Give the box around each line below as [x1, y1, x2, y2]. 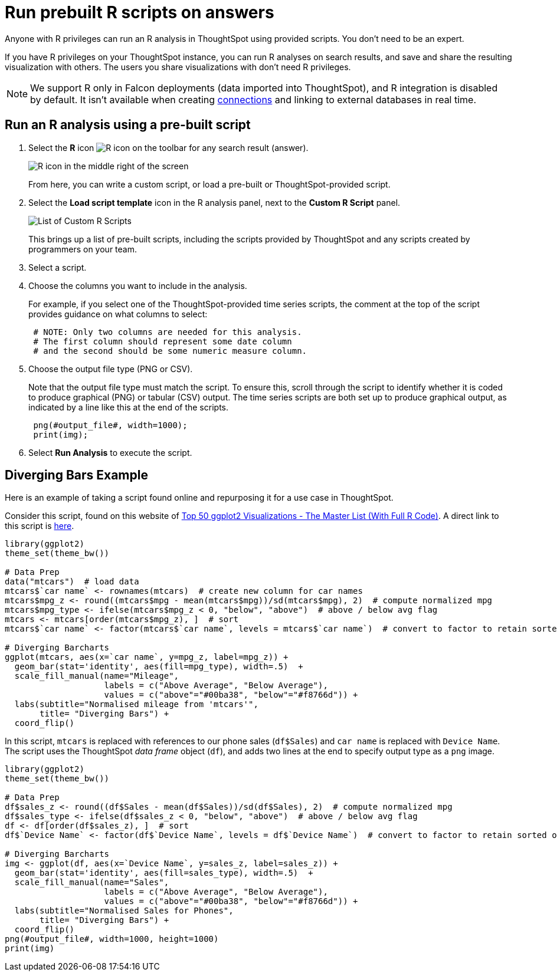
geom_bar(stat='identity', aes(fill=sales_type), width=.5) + [14, 868, 313, 878]
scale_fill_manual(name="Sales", [14, 878, 169, 888]
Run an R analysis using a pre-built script [5, 117, 251, 133]
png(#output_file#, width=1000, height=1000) [5, 934, 219, 944]
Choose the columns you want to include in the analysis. [28, 280, 247, 291]
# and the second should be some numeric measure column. [33, 346, 307, 356]
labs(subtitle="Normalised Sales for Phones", [14, 906, 234, 916]
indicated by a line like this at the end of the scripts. [28, 402, 228, 412]
